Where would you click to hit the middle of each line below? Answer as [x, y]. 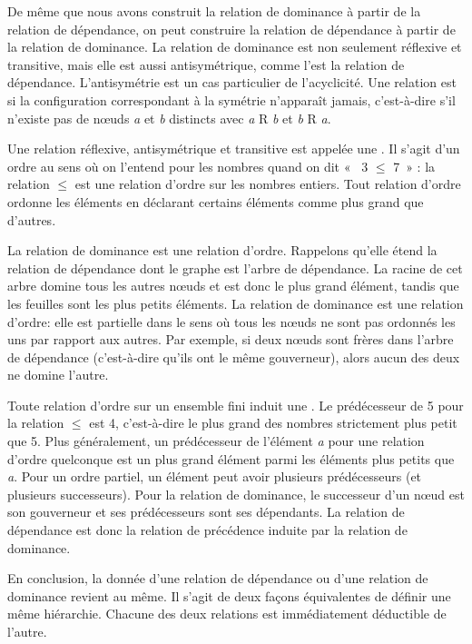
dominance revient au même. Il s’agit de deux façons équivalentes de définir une [229, 595]
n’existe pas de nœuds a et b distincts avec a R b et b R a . [169, 118]
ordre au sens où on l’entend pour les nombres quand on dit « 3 [188, 166]
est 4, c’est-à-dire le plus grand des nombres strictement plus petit [273, 423]
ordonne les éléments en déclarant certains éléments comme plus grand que [216, 201]
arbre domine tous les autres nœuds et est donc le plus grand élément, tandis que [233, 286]
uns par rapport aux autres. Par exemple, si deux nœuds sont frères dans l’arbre [231, 339]
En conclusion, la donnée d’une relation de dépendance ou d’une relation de [218, 578]
